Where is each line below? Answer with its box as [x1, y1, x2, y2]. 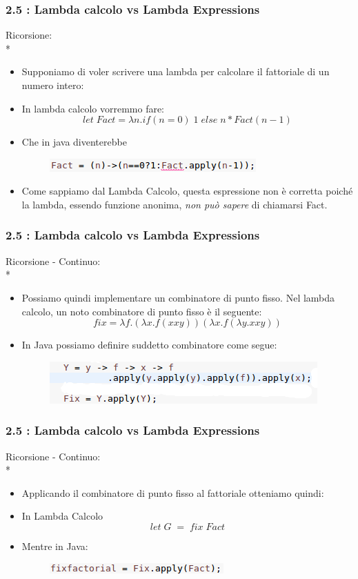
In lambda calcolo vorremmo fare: [21, 101, 165, 115]
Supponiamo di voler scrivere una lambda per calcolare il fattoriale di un [21, 64, 330, 79]
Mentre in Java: [21, 538, 88, 553]
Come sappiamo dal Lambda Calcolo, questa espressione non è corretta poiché [21, 184, 353, 198]
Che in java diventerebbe [21, 135, 127, 149]
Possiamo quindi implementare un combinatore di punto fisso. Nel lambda [21, 290, 335, 304]
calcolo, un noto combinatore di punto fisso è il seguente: [21, 304, 262, 318]
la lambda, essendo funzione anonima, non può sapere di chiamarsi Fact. [21, 197, 328, 211]
